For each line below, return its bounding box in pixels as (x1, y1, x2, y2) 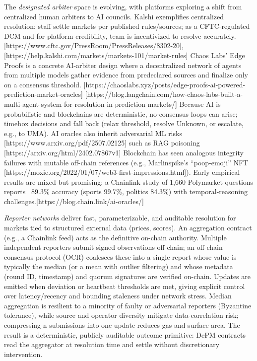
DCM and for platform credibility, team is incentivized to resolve (4, 30, 201, 41)
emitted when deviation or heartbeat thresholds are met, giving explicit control (4, 281, 245, 291)
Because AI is (179, 98, 221, 109)
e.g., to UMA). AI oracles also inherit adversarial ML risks (4, 128, 182, 138)
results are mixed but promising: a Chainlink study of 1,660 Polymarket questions (4, 176, 254, 187)
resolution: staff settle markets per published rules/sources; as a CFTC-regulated (4, 21, 250, 31)
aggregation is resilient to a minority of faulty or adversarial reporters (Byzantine (4, 300, 252, 310)
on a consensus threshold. (4, 79, 81, 89)
